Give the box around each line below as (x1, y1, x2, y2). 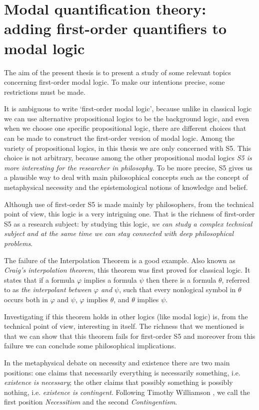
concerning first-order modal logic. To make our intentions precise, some (4, 77, 225, 87)
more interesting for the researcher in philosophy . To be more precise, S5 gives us (4, 162, 252, 172)
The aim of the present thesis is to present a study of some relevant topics (4, 67, 231, 77)
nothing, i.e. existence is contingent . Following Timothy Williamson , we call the (4, 386, 250, 397)
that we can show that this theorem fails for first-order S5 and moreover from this (4, 330, 255, 341)
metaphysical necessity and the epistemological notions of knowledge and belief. (4, 182, 248, 192)
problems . (4, 238, 33, 248)
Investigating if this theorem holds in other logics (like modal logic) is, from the (4, 311, 248, 321)
